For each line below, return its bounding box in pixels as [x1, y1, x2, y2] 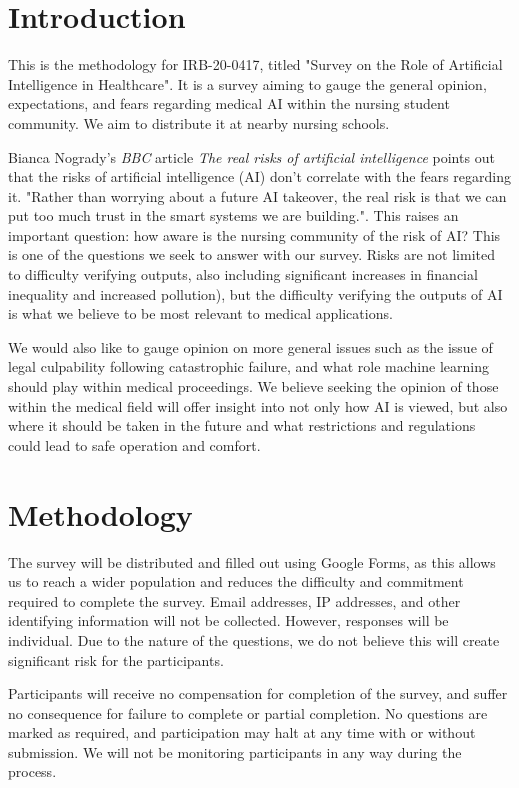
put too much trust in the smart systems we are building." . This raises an [8, 205, 459, 226]
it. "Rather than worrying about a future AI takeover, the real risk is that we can [8, 185, 507, 206]
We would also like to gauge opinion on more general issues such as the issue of [8, 336, 493, 357]
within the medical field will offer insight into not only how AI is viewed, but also [8, 395, 508, 416]
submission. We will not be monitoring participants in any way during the [8, 741, 462, 762]
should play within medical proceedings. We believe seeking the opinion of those [8, 376, 499, 397]
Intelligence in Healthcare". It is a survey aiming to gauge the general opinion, [8, 73, 487, 94]
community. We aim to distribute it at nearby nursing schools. [8, 112, 390, 133]
